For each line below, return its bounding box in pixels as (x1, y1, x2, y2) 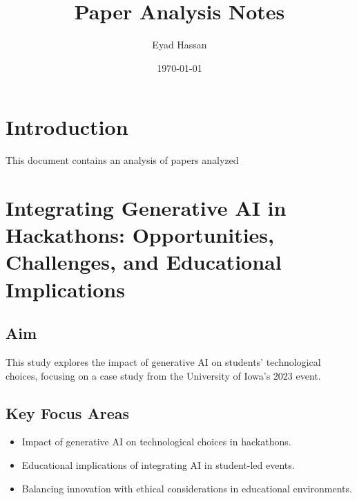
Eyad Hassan (152, 37, 207, 52)
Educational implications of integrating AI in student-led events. (21, 457, 295, 472)
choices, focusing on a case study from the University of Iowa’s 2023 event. (6, 368, 321, 382)
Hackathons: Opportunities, (6, 221, 275, 249)
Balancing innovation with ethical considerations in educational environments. (21, 481, 352, 495)
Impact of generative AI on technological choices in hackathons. (21, 434, 291, 449)
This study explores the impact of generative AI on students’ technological (6, 354, 321, 369)
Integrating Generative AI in (6, 194, 287, 222)
